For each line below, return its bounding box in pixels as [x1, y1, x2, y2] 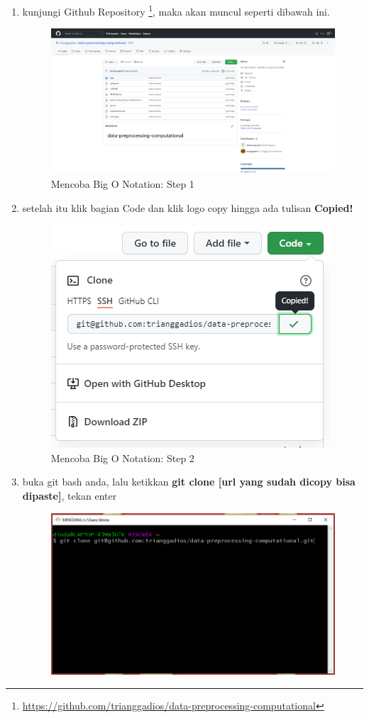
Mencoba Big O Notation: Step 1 [50, 176, 194, 191]
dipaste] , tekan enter [22, 488, 117, 503]
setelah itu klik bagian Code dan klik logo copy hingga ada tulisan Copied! [22, 200, 353, 215]
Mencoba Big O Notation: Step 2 [50, 450, 194, 465]
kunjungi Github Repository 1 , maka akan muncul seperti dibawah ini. [22, 2, 330, 18]
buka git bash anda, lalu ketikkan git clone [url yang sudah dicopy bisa [22, 474, 356, 489]
